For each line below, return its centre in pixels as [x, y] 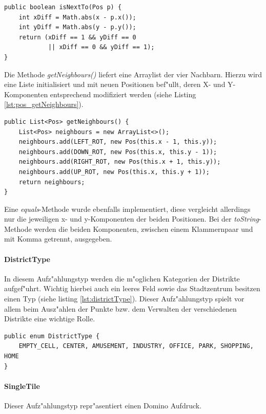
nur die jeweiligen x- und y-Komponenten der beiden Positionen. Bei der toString [132, 219]
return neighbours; [52, 182]
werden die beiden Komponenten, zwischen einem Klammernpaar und [144, 228]
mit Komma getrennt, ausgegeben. [58, 239]
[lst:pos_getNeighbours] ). [44, 104]
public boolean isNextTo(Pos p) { [63, 7]
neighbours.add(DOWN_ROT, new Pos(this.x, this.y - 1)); [118, 152]
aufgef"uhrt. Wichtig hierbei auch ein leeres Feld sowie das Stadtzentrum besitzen [132, 288]
